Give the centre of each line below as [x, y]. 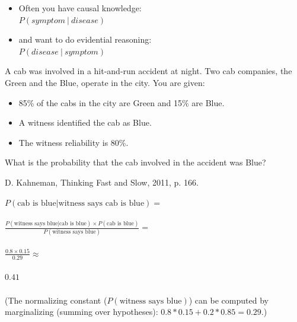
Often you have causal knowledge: [80, 8]
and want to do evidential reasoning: [85, 39]
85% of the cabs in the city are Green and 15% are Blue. [122, 102]
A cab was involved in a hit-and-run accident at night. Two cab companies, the [148, 71]
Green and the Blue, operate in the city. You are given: [105, 82]
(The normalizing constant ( [56, 300]
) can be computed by [229, 300]
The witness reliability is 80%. [74, 142]
